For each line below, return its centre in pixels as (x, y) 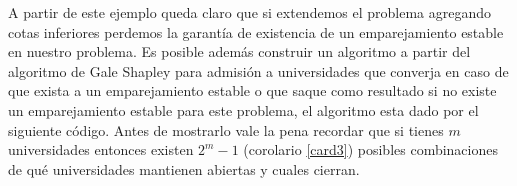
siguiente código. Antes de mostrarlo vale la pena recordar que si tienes (226, 129)
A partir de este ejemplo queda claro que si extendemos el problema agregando (249, 12)
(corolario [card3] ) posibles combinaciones (370, 149)
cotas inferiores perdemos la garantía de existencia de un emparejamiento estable (256, 31)
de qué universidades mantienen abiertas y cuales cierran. (184, 168)
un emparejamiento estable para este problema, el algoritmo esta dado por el (243, 109)
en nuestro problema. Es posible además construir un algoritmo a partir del (239, 51)
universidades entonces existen (101, 149)
